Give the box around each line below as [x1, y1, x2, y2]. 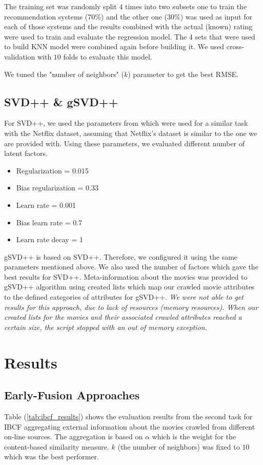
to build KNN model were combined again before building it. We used [4, 41, 225, 52]
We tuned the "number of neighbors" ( [4, 68, 124, 79]
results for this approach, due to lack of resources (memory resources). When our [4, 301, 258, 312]
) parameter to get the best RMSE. [128, 68, 239, 79]
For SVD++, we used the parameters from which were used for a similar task [4, 118, 248, 128]
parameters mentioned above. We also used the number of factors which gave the [4, 261, 258, 272]
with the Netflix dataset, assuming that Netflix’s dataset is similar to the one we [4, 127, 257, 138]
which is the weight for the [152, 431, 236, 442]
